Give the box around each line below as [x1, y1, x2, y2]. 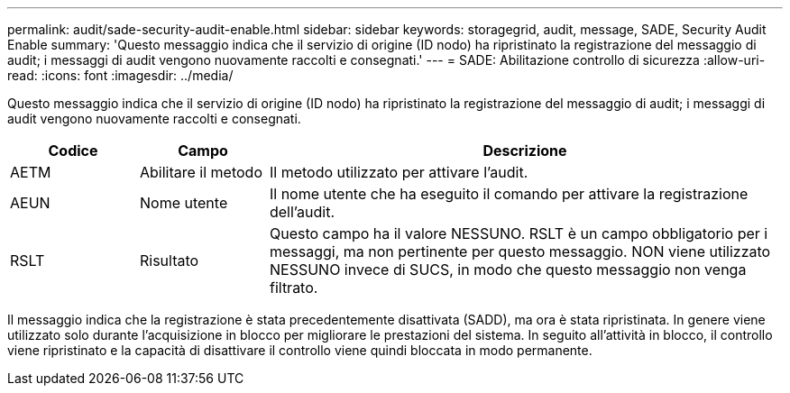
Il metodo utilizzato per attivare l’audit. [269, 163, 528, 181]
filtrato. [269, 279, 318, 297]
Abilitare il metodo [139, 163, 262, 181]
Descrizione [482, 142, 567, 160]
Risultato [139, 251, 199, 270]
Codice [48, 142, 98, 160]
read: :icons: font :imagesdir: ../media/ [7, 68, 234, 83]
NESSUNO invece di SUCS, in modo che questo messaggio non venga [269, 260, 747, 279]
